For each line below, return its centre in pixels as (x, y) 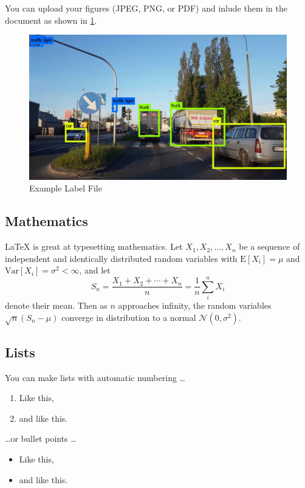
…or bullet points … (41, 438)
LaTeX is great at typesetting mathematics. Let (94, 246)
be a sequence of (269, 246)
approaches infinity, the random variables (195, 305)
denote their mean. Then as (56, 305)
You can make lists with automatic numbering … (95, 377)
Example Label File (66, 188)
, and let (95, 270)
